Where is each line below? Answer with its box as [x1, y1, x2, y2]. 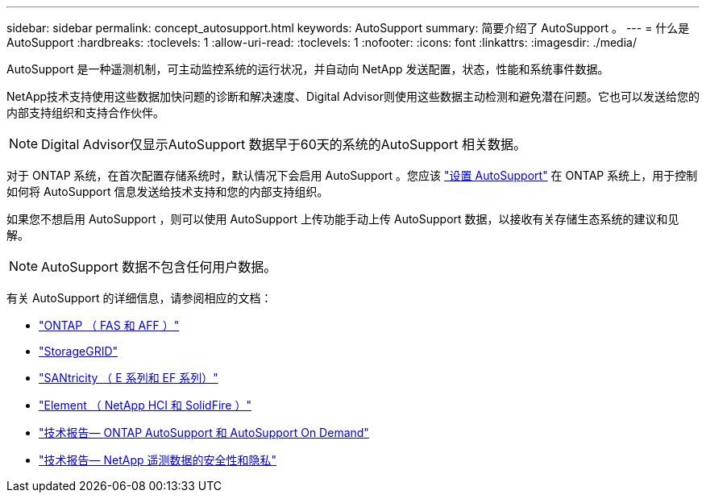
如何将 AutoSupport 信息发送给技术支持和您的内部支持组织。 [6, 185, 329, 198]
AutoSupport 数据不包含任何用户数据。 [41, 259, 277, 275]
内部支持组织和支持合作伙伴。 [6, 106, 164, 119]
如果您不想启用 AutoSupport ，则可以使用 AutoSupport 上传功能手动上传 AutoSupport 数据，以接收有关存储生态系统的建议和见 [6, 212, 679, 226]
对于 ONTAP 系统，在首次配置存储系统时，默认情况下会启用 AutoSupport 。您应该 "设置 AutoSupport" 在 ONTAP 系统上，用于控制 [6, 168, 698, 182]
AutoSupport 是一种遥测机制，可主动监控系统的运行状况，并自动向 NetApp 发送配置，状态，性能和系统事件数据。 [6, 62, 609, 76]
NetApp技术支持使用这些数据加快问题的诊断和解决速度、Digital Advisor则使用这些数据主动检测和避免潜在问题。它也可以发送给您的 [6, 89, 700, 103]
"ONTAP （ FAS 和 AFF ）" [39, 318, 180, 332]
